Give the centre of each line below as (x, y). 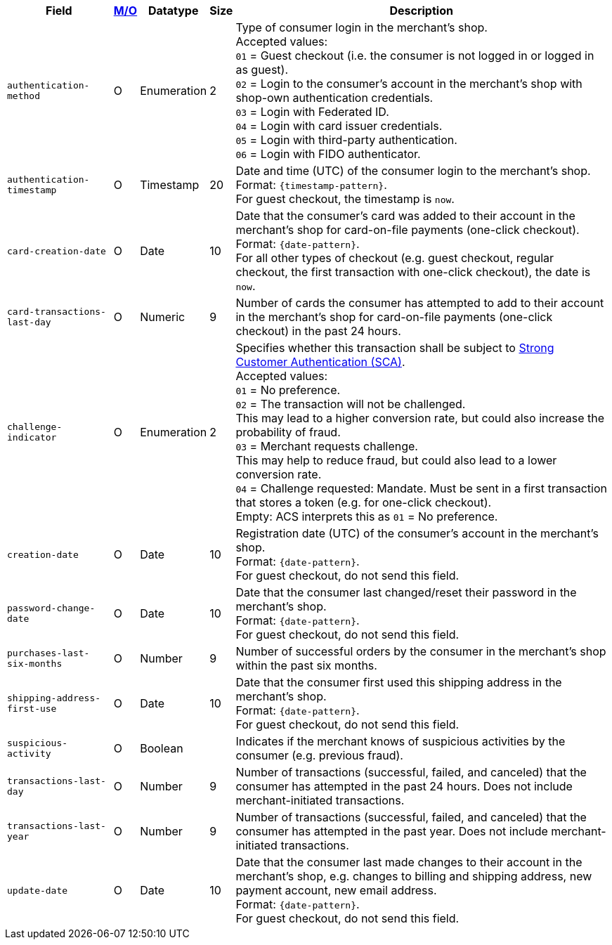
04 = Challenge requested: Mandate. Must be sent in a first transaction (421, 488)
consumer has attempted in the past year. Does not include (392, 831)
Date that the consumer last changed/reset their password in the (406, 592)
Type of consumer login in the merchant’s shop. (362, 27)
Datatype (173, 11)
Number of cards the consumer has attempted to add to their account (420, 303)
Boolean (162, 748)
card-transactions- (57, 312)
